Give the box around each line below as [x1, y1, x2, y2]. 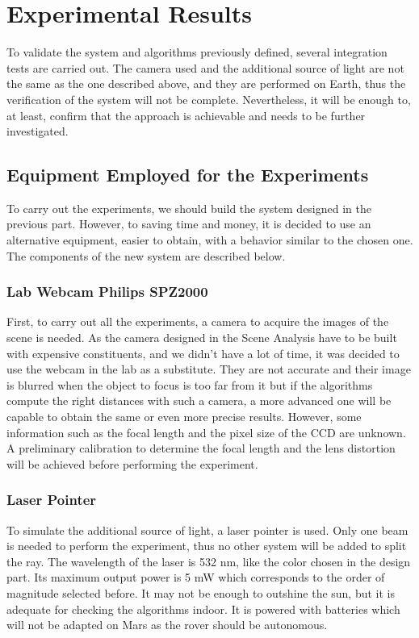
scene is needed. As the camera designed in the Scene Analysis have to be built [6, 329, 397, 346]
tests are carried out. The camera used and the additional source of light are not [6, 59, 404, 76]
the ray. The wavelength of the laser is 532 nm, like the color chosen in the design [6, 553, 411, 569]
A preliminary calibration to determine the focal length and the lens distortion [6, 440, 396, 457]
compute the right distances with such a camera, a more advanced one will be [6, 392, 392, 409]
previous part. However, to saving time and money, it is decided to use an [6, 215, 371, 232]
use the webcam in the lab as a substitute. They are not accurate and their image [6, 361, 411, 377]
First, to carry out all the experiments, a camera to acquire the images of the [6, 313, 389, 330]
